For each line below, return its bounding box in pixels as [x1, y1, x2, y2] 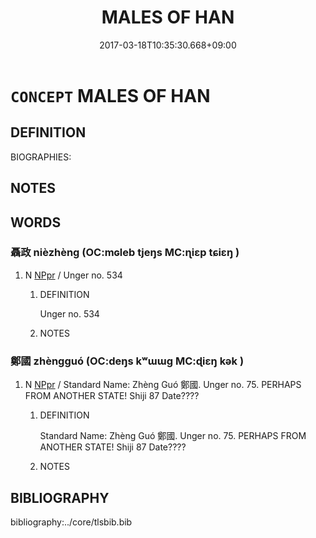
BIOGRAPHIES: [10, 151, 72, 163]
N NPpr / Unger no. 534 [24, 269, 123, 281]
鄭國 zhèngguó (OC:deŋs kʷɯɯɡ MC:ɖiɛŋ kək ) [10, 354, 245, 368]
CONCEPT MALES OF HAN [10, 84, 211, 107]
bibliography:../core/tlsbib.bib [10, 516, 133, 528]
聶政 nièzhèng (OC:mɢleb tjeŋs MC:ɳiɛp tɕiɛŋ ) [10, 246, 240, 260]
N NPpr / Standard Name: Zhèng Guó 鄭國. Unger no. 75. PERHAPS [24, 379, 302, 391]
